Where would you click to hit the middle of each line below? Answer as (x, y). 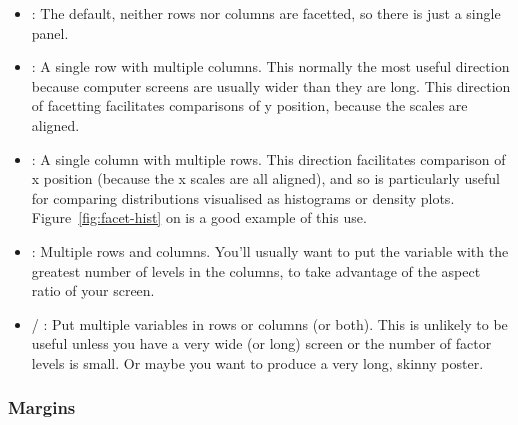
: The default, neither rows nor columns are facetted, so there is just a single (266, 13)
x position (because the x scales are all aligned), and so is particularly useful (265, 178)
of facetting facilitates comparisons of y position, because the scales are (249, 105)
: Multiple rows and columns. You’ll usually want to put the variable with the (270, 250)
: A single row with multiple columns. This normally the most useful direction (270, 66)
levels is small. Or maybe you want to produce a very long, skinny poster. (257, 362)
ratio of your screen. (93, 290)
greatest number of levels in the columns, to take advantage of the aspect (256, 270)
